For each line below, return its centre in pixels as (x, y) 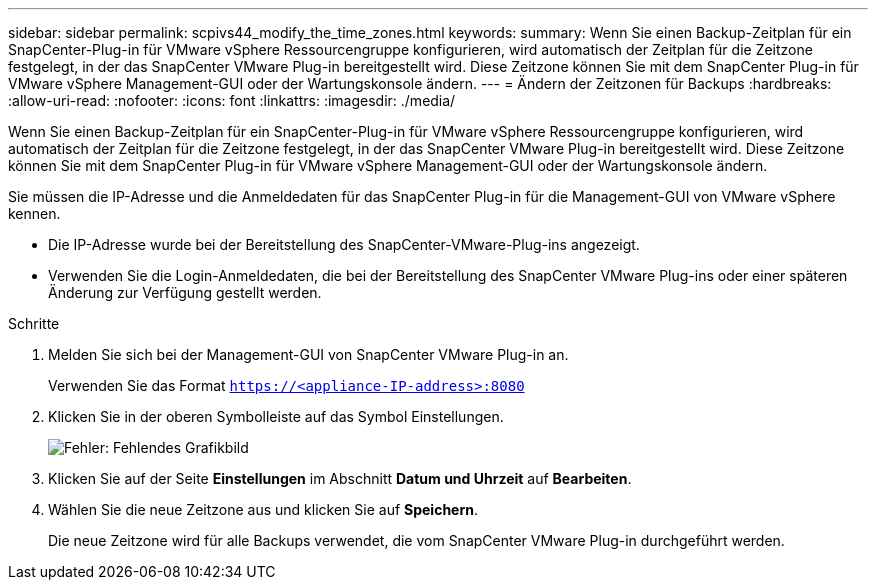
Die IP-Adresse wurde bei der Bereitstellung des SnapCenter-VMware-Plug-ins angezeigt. (344, 244)
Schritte (34, 323)
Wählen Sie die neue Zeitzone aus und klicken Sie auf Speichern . (263, 509)
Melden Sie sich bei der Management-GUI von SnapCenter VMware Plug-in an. (308, 354)
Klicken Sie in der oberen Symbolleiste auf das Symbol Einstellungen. (276, 416)
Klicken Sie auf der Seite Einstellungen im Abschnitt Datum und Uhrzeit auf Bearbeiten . (340, 478)
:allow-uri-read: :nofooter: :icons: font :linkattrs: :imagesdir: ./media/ (232, 100)
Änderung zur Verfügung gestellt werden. (185, 292)
